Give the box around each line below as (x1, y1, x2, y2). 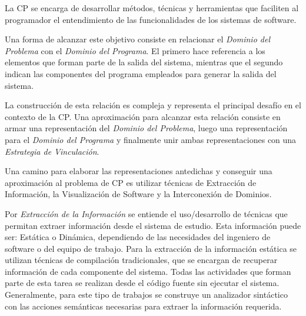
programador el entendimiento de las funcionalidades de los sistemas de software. (5, 13, 297, 25)
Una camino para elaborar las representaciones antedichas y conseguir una (5, 165, 272, 177)
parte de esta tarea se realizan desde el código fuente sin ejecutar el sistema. (5, 277, 280, 289)
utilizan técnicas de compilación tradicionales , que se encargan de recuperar (5, 254, 278, 266)
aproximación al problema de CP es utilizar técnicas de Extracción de (5, 176, 257, 188)
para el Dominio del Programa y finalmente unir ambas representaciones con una (5, 133, 297, 145)
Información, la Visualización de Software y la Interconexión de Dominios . (5, 188, 272, 200)
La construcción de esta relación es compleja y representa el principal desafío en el (5, 99, 301, 111)
